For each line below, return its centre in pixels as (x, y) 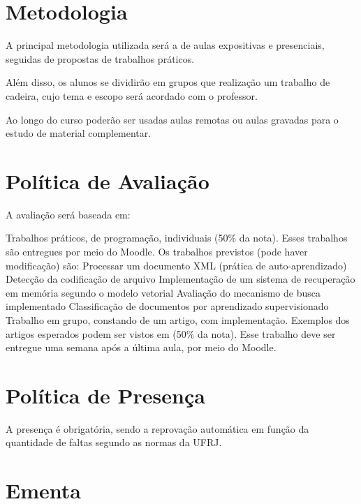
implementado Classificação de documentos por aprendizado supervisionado (167, 306)
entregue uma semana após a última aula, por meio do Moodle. (141, 347)
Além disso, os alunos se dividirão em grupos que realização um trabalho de (168, 82)
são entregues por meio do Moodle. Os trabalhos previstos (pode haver (157, 251)
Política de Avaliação (108, 180)
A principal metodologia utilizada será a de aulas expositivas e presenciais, (165, 45)
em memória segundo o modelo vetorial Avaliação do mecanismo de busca (163, 292)
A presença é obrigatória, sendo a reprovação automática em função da (157, 428)
